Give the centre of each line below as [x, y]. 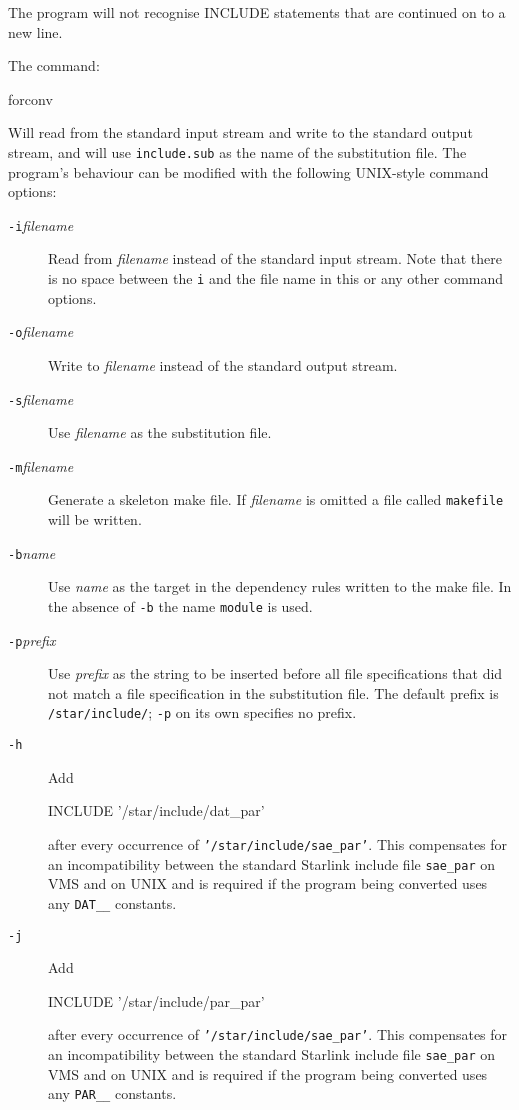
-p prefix [32, 639]
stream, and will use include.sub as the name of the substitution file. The [237, 151]
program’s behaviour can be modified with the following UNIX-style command [248, 171]
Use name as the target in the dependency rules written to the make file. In [280, 586]
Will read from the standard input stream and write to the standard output [240, 132]
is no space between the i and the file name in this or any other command [276, 278]
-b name [32, 552]
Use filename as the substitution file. [160, 432]
